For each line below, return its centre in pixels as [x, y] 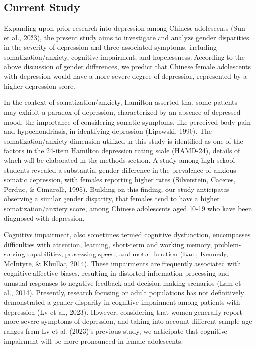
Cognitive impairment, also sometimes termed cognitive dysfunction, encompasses [127, 235]
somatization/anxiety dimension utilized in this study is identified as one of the [124, 141]
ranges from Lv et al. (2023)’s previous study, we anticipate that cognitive [116, 331]
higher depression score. [40, 85]
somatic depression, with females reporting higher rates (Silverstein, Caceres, [120, 179]
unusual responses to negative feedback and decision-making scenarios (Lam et [123, 283]
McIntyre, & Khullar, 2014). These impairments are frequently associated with [123, 263]
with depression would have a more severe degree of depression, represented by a [126, 76]
